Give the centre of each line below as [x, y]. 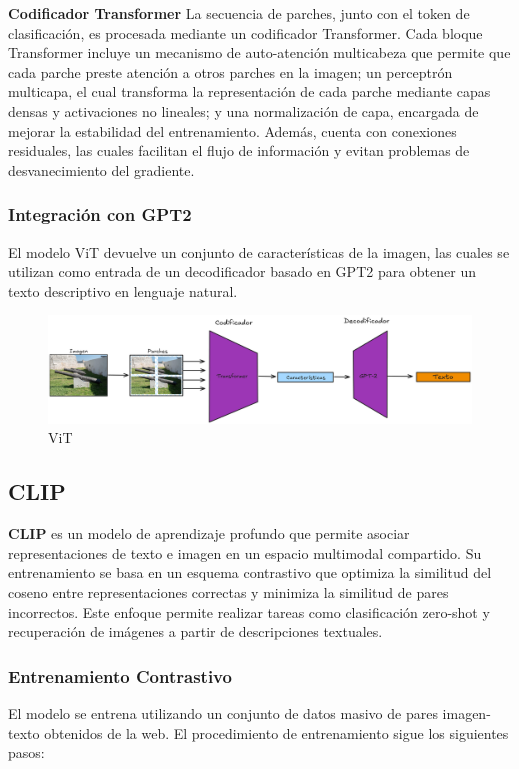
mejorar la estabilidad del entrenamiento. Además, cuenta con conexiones [232, 130]
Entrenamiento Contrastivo [120, 675]
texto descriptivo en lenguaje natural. [123, 290]
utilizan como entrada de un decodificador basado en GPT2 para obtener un [242, 271]
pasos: [26, 752]
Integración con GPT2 [100, 214]
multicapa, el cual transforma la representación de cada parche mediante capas [249, 91]
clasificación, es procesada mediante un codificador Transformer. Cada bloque [245, 32]
